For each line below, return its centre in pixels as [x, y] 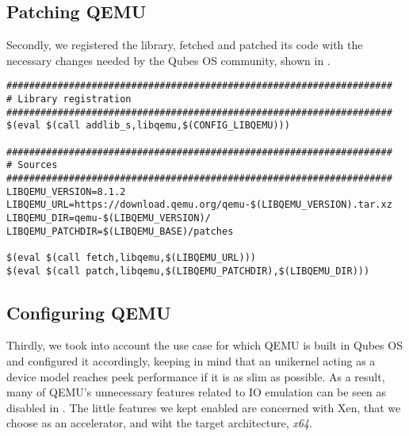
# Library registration [69, 99]
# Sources [32, 165]
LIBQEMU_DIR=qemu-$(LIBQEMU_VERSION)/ [109, 218]
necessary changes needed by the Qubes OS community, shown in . [168, 60]
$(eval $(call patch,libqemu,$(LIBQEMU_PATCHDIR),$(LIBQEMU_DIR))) [188, 271]
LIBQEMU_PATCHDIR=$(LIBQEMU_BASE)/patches [120, 231]
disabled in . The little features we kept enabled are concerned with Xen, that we [204, 407]
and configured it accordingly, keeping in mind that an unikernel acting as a [191, 361]
